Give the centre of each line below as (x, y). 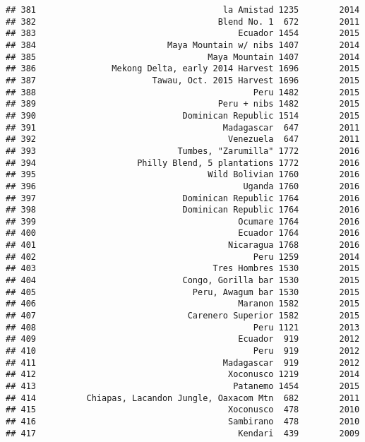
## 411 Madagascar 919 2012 (183, 363)
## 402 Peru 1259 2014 (183, 257)
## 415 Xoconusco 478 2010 (183, 410)
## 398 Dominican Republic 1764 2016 (183, 210)
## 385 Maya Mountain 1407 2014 (183, 57)
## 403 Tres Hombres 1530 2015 (183, 269)
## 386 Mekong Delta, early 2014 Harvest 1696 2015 (183, 69)
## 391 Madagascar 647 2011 (183, 127)
